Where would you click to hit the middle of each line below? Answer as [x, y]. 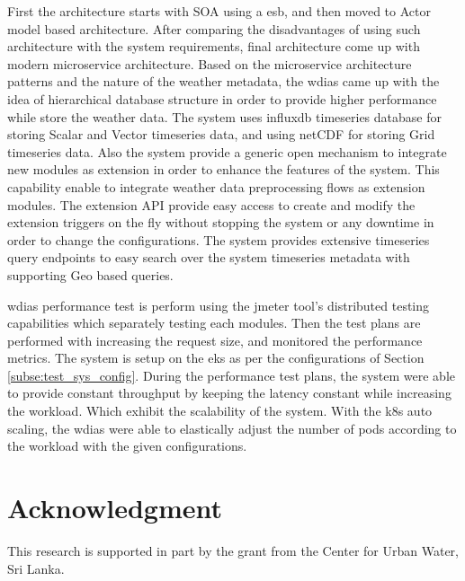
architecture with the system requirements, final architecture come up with [214, 46]
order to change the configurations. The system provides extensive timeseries [219, 239]
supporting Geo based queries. [90, 274]
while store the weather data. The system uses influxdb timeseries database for [224, 116]
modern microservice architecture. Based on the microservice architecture [210, 63]
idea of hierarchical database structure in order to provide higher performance [222, 98]
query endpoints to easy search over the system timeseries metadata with [209, 257]
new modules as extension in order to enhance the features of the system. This [224, 169]
